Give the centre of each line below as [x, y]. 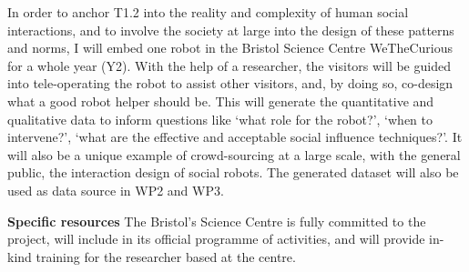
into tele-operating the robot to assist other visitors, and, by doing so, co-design [230, 83]
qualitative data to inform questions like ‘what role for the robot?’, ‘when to [220, 119]
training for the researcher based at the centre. [166, 256]
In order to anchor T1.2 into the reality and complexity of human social [208, 12]
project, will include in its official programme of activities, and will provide [216, 239]
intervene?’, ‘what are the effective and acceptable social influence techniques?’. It [235, 137]
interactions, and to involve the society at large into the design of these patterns [231, 30]
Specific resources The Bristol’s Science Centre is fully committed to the [217, 221]
